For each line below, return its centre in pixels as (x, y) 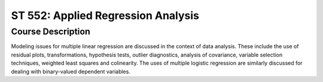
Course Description (51, 31)
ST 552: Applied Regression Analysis (105, 15)
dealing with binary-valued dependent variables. (71, 71)
